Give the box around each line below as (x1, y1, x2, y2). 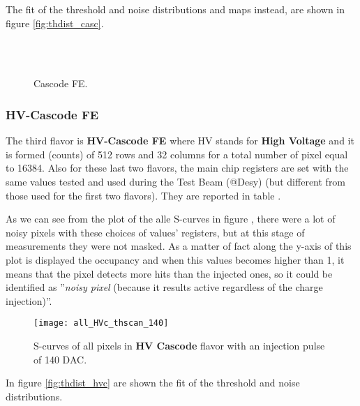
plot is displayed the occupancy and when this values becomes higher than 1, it (6, 252, 345, 266)
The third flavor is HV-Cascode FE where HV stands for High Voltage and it (6, 133, 354, 148)
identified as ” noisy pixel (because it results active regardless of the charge (6, 280, 323, 294)
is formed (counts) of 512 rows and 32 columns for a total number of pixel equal (6, 146, 348, 161)
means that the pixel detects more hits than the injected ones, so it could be (6, 266, 333, 280)
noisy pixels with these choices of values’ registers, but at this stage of (6, 225, 305, 239)
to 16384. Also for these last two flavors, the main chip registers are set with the (6, 160, 349, 175)
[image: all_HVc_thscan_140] (33, 318, 169, 329)
